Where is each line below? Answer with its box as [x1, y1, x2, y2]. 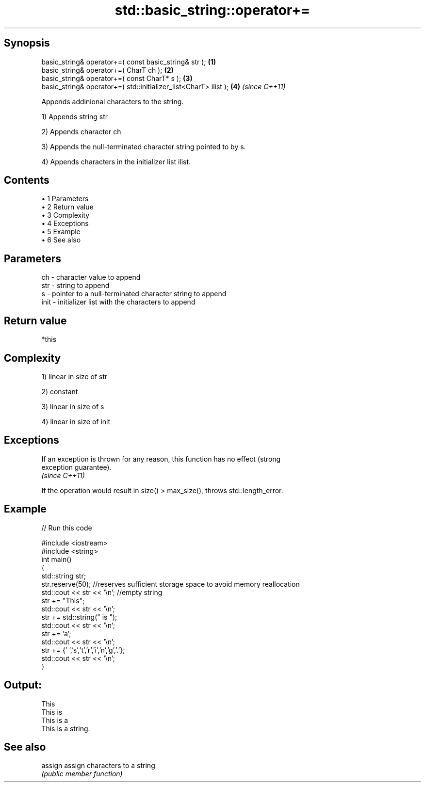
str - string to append [41, 281, 110, 290]
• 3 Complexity [41, 211, 90, 220]
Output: [4, 679, 42, 691]
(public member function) [41, 770, 123, 778]
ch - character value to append [41, 273, 141, 282]
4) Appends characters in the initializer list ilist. [41, 157, 191, 166]
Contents [4, 174, 49, 187]
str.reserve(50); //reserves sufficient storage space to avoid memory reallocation [41, 579, 300, 588]
